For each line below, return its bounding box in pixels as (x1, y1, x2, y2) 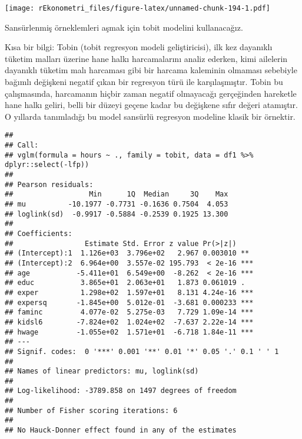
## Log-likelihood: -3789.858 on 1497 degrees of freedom (5, 386, 237, 395)
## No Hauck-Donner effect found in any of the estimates (5, 426, 237, 435)
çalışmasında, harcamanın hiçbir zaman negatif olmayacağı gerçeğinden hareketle (5, 87, 297, 99)
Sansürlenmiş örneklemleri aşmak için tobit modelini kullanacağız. (5, 21, 243, 33)
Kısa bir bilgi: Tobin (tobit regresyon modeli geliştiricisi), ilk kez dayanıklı (5, 41, 273, 53)
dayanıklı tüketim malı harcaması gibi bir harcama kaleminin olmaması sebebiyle (5, 64, 297, 76)
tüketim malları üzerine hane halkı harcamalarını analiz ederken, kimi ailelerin (5, 52, 288, 64)
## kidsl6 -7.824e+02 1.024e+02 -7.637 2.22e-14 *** (5, 317, 254, 326)
